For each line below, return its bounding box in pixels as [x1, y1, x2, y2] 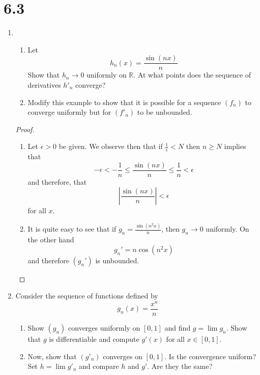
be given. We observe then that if [59, 141, 163, 152]
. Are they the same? [147, 361, 213, 371]
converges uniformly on [68, 322, 140, 333]
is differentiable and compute [49, 334, 139, 344]
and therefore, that [27, 176, 87, 187]
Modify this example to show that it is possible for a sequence [27, 96, 221, 107]
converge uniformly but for [27, 107, 111, 117]
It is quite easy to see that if [27, 223, 117, 234]
